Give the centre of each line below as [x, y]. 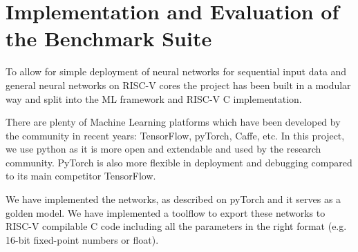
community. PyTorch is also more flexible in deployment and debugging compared [179, 162]
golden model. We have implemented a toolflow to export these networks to [166, 212]
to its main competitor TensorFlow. [81, 176]
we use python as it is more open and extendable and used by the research [163, 149]
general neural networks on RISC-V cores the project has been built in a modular [178, 85]
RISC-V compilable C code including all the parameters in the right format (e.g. [176, 226]
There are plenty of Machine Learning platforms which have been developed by [173, 122]
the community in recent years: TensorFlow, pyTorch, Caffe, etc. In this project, [175, 135]
